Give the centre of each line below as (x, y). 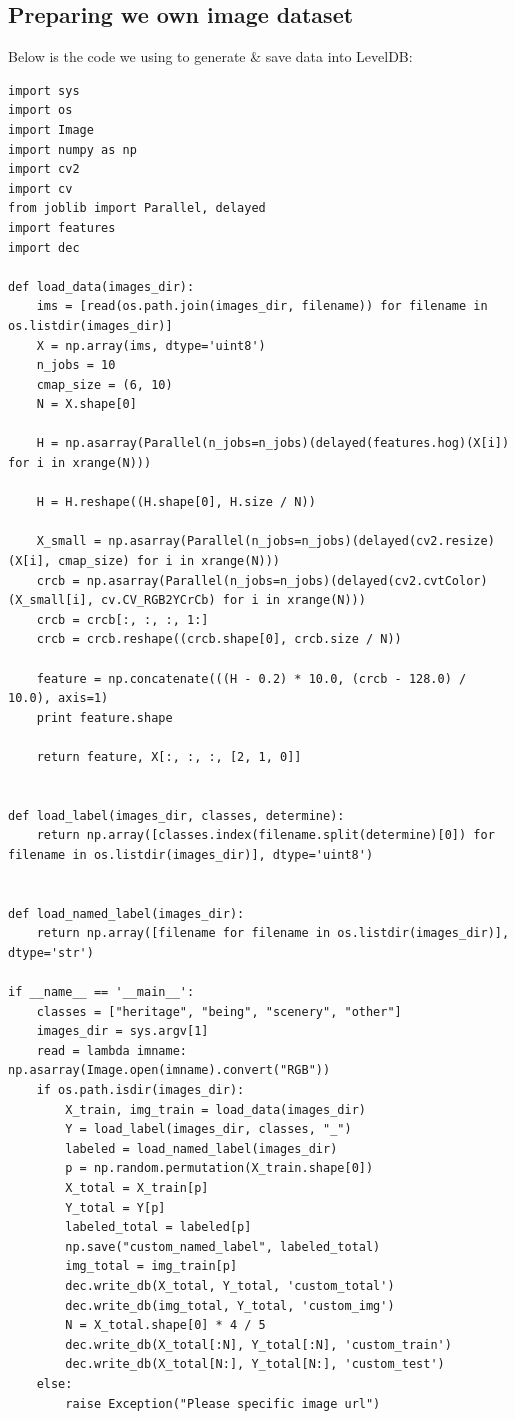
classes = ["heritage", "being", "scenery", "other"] (219, 1011)
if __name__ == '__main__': (101, 992)
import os (40, 110)
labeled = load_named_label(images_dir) (201, 1148)
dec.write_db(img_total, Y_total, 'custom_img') (230, 1305)
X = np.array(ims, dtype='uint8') (151, 345)
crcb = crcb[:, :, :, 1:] (122, 619)
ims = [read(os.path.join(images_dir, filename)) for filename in (262, 306)
